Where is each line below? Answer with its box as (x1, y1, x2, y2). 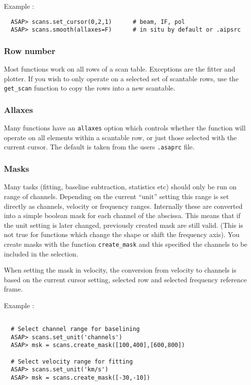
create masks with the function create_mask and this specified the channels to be (4, 238, 248, 249)
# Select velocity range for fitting (11, 358, 133, 365)
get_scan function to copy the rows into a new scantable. (4, 83, 176, 93)
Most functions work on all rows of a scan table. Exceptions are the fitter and (4, 64, 235, 74)
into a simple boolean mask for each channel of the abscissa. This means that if (4, 210, 241, 220)
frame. (4, 284, 23, 294)
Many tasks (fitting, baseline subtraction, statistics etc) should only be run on (4, 182, 237, 192)
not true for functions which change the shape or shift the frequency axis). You (4, 229, 240, 239)
